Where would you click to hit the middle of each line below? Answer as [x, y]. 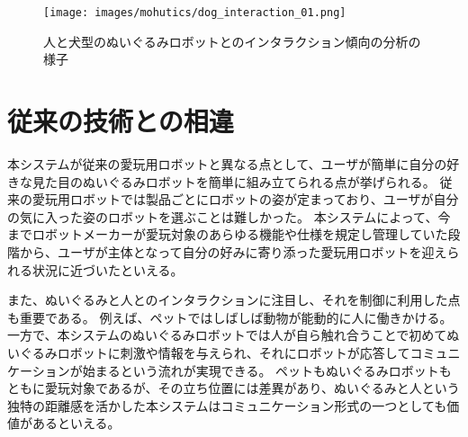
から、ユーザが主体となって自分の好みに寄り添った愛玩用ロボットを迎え [233, 251]
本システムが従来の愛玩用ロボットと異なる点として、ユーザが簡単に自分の [227, 163]
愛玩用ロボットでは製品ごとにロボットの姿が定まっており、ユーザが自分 [245, 199]
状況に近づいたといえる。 [108, 269]
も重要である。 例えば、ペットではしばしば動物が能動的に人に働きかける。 [230, 317]
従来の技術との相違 [121, 121]
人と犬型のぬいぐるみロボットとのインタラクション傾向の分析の [232, 41]
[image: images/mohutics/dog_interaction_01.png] [195, 13]
